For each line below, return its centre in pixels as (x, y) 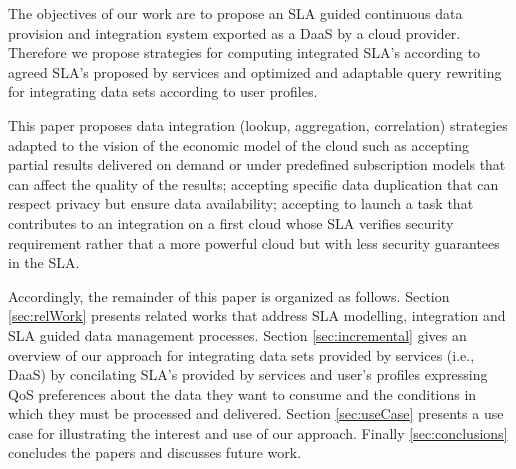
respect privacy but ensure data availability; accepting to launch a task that (241, 203)
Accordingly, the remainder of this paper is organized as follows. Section (229, 295)
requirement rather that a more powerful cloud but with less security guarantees (254, 242)
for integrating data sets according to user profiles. (163, 91)
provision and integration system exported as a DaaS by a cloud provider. (234, 32)
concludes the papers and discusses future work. (155, 452)
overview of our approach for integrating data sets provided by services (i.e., (241, 354)
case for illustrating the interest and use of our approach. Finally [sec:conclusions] (258, 432)
